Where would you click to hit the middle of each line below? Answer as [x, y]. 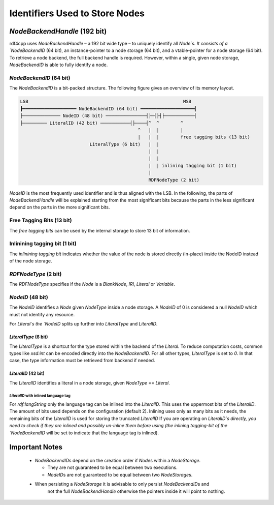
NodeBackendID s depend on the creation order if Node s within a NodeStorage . [118, 461]
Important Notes [36, 447]
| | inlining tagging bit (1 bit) [193, 166]
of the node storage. [31, 261]
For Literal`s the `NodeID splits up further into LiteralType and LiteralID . [83, 324]
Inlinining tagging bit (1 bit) [43, 244]
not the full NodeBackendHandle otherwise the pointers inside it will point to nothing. [136, 491]
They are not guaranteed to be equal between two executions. [112, 467]
